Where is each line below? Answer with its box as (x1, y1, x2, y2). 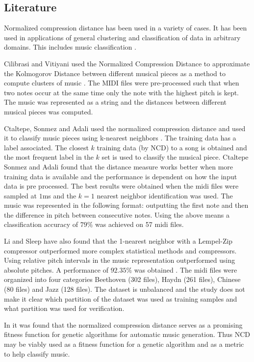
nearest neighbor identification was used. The (97, 190, 233, 200)
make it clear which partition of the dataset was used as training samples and (4, 293, 237, 304)
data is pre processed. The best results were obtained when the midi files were (4, 181, 239, 191)
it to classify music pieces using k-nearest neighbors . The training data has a (4, 133, 236, 143)
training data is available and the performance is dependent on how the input (4, 171, 237, 181)
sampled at (4, 190, 37, 200)
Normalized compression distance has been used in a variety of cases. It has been (4, 23, 247, 33)
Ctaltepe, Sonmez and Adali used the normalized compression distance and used (4, 123, 246, 133)
